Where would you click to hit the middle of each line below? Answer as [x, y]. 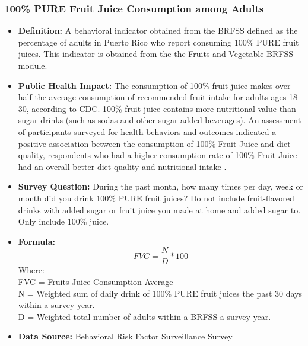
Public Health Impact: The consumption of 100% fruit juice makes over [154, 85]
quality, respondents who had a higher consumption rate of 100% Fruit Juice [158, 155]
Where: [31, 270]
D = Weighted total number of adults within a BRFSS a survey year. [145, 316]
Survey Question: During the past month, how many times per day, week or [161, 186]
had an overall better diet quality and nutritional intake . [122, 166]
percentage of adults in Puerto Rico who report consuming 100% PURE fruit [158, 42]
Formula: [36, 241]
